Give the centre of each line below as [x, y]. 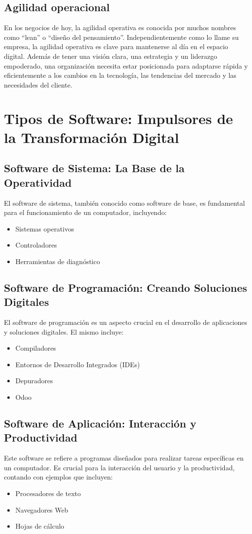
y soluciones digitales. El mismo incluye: [64, 331]
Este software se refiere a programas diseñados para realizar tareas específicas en [124, 458]
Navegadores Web [42, 509]
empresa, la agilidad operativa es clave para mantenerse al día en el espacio [116, 46]
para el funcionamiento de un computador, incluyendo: [85, 212]
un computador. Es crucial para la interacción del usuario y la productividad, [119, 467]
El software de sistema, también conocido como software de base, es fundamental [125, 203]
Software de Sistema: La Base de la [94, 168]
